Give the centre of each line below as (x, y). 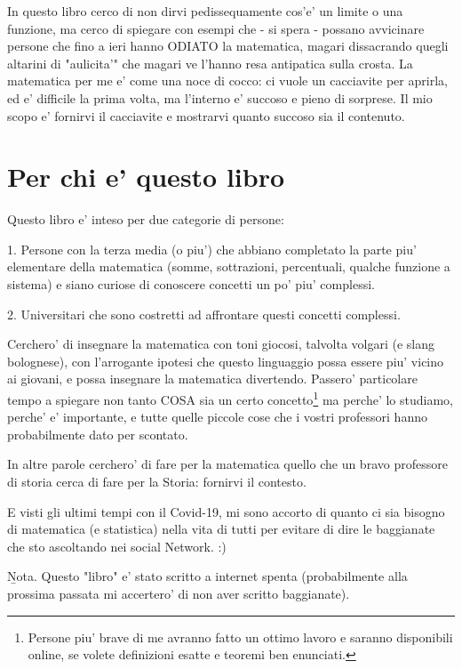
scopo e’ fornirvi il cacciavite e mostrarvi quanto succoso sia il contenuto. (206, 115)
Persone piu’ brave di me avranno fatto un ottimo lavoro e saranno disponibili (240, 637)
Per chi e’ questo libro (146, 177)
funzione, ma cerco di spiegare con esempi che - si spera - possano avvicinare (216, 28)
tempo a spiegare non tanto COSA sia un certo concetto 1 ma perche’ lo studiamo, (230, 398)
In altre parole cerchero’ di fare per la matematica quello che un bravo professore (227, 464)
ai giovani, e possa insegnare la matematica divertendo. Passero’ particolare (212, 379)
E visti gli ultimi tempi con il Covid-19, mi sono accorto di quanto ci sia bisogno (226, 511)
